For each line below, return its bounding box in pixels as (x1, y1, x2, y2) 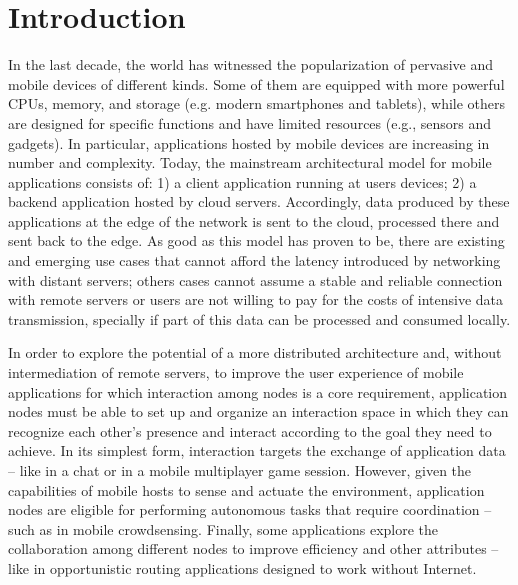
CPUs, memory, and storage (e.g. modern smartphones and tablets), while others (8, 93, 506, 114)
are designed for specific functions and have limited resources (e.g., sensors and (8, 112, 492, 133)
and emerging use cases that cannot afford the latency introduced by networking (8, 250, 501, 271)
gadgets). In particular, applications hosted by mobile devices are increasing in (8, 132, 490, 153)
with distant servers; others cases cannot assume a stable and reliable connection (8, 269, 503, 290)
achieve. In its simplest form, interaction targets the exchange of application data (8, 440, 506, 461)
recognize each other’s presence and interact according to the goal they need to (8, 420, 492, 441)
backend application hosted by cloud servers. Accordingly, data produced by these (8, 191, 510, 212)
